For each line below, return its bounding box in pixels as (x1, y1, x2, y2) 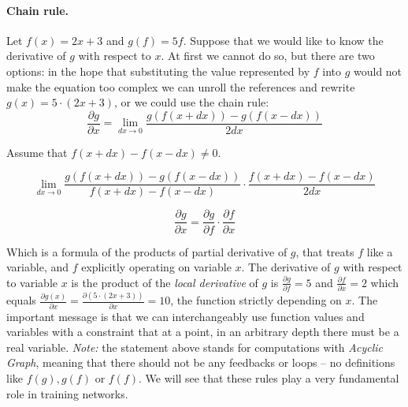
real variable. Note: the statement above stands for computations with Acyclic (6, 338, 384, 355)
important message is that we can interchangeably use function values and (6, 308, 365, 324)
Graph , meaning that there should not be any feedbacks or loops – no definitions (6, 354, 395, 371)
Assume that (6, 144, 68, 160)
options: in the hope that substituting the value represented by (6, 62, 310, 79)
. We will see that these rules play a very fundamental (139, 370, 399, 386)
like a (366, 243, 393, 260)
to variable (6, 274, 57, 290)
